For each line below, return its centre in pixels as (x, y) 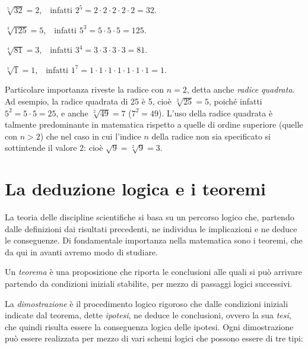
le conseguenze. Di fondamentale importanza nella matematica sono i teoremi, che (154, 240)
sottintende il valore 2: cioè (54, 148)
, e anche (72, 113)
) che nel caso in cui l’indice (91, 136)
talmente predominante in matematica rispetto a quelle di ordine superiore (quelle (154, 124)
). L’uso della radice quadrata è (216, 113)
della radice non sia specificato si (211, 136)
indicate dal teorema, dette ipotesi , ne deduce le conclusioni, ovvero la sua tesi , (148, 315)
